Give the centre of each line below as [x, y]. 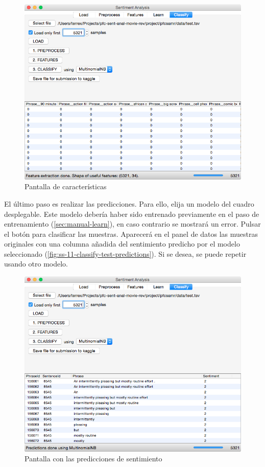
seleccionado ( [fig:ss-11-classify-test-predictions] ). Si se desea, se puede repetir [125, 253]
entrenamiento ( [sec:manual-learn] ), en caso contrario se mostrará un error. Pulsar [132, 224]
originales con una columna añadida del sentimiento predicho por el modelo [122, 244]
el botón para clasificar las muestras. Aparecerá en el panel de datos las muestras [131, 233]
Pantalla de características [66, 186]
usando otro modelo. [36, 264]
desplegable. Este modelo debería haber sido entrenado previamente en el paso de [132, 214]
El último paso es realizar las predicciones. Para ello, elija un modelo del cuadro [129, 203]
